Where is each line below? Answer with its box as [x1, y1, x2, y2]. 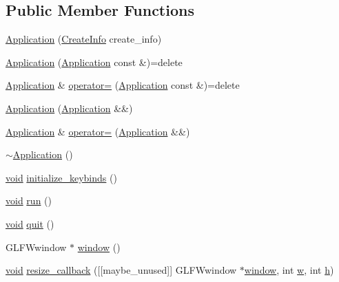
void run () [6, 193, 52, 208]
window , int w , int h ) [244, 263, 334, 277]
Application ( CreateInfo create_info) [6, 32, 162, 46]
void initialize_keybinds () [6, 170, 117, 184]
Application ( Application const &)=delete [6, 54, 183, 69]
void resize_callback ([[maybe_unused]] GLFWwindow [6, 263, 237, 277]
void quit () [6, 216, 54, 230]
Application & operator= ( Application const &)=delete [6, 78, 240, 92]
